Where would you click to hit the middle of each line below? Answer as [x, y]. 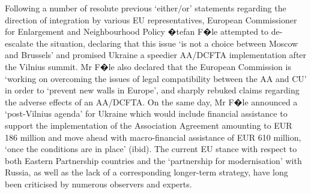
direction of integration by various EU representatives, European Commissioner [151, 19]
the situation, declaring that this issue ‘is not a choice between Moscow [167, 43]
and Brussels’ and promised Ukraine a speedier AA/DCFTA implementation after [156, 55]
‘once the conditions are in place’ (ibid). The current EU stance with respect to [151, 149]
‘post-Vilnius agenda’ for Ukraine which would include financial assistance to [146, 113]
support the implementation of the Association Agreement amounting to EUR [149, 125]
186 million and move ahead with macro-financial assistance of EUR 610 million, [153, 137]
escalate [19, 43]
